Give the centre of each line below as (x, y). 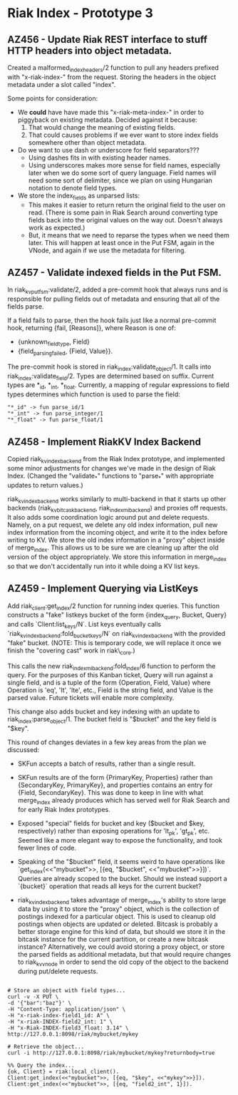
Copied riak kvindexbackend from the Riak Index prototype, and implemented (116, 460)
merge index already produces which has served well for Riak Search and (124, 801)
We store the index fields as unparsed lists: (79, 196)
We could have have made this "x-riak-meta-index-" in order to (111, 112)
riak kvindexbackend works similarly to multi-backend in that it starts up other (117, 499)
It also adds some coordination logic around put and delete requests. (108, 518)
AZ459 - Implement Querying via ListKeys (103, 588)
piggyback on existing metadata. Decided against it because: (107, 120)
